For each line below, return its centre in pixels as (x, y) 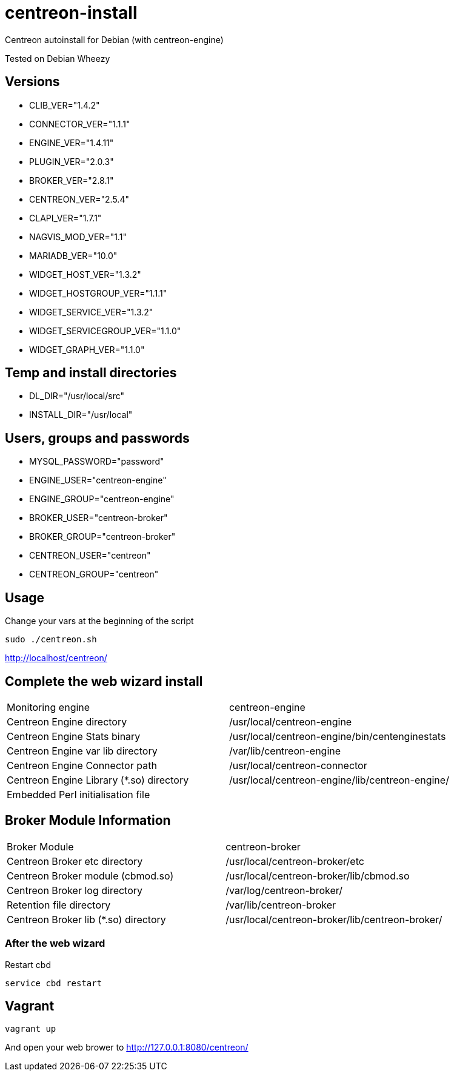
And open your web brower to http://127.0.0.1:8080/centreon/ (127, 1047)
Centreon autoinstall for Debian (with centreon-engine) (114, 39)
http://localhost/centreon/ (56, 658)
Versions (32, 82)
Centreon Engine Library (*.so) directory (98, 780)
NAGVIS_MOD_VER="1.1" (78, 237)
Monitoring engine (48, 707)
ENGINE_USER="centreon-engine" (98, 480)
